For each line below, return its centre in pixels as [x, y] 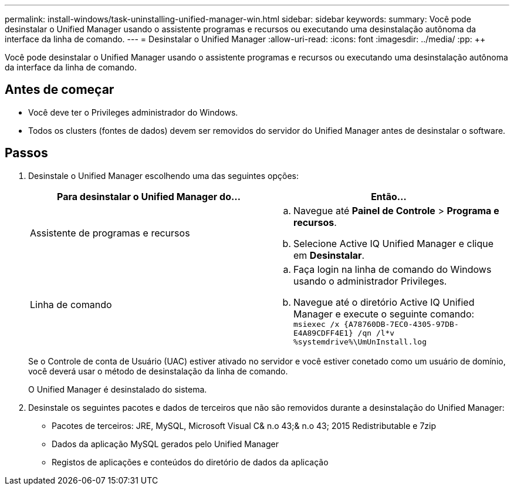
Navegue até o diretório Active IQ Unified [384, 302]
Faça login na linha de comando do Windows [393, 269]
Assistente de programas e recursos [110, 233]
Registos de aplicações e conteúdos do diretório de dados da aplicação [190, 462]
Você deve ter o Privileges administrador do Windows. [133, 112]
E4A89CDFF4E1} [323, 333]
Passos [26, 153]
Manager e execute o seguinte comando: [384, 314]
